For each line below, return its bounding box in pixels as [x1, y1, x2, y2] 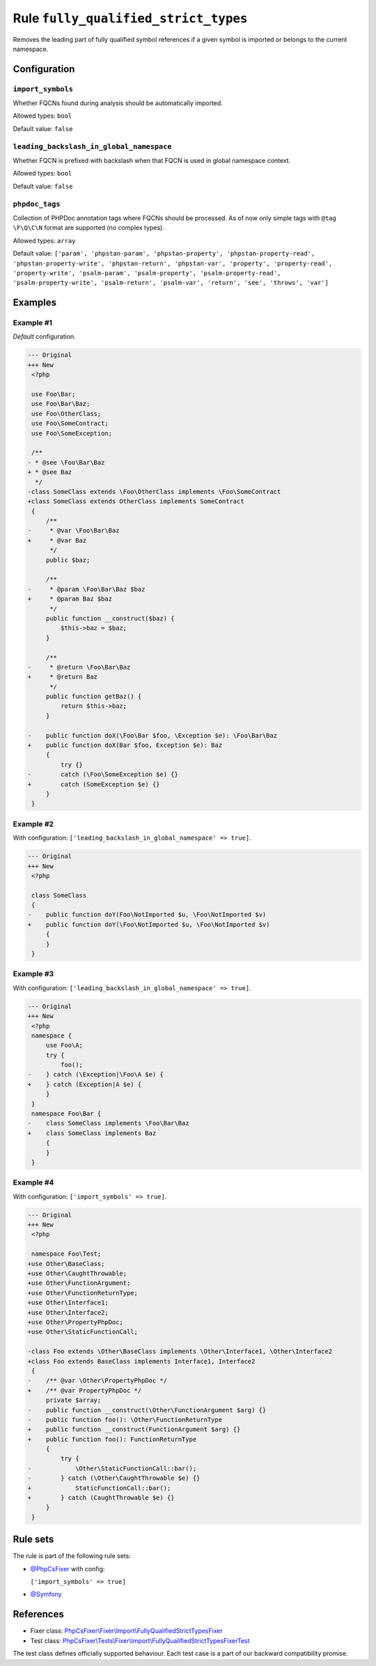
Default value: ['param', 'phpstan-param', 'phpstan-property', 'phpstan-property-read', [13, 249, 315, 258]
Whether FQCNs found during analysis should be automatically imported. [13, 99, 223, 107]
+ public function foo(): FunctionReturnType [27, 1435, 197, 1443]
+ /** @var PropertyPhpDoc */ [27, 1387, 142, 1394]
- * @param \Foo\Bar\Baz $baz [27, 585, 146, 593]
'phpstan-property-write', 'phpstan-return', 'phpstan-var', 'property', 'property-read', [13, 259, 333, 268]
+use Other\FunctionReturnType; [27, 1289, 139, 1297]
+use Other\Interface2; [27, 1309, 109, 1316]
